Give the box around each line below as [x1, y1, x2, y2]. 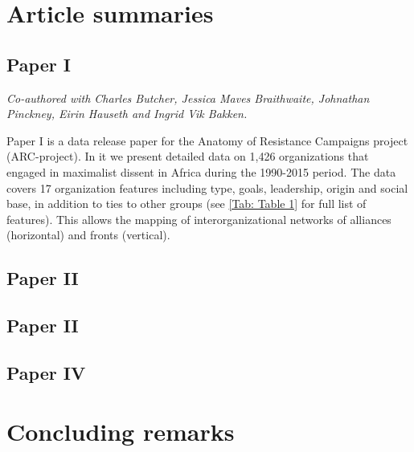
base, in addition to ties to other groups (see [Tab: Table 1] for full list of [6, 195, 367, 212]
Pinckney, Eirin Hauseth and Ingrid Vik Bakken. [6, 105, 248, 122]
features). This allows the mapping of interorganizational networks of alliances [6, 210, 391, 227]
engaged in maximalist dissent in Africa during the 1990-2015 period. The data [6, 163, 396, 180]
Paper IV [6, 360, 86, 385]
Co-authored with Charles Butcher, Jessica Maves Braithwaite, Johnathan [6, 89, 370, 106]
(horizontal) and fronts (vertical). [6, 226, 170, 243]
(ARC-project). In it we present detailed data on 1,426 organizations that [6, 148, 369, 165]
